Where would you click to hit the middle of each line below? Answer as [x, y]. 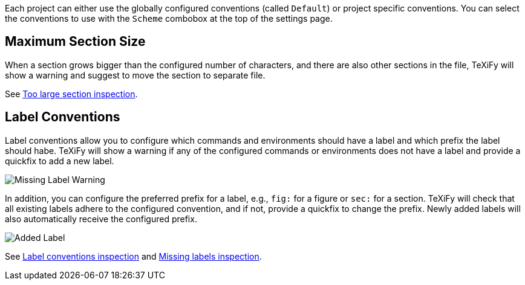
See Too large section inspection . [71, 94]
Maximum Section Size [75, 42]
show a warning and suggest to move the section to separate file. [135, 75]
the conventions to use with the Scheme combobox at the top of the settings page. [169, 18]
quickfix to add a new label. [60, 161]
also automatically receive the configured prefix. [101, 219]
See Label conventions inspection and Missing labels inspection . [133, 256]
